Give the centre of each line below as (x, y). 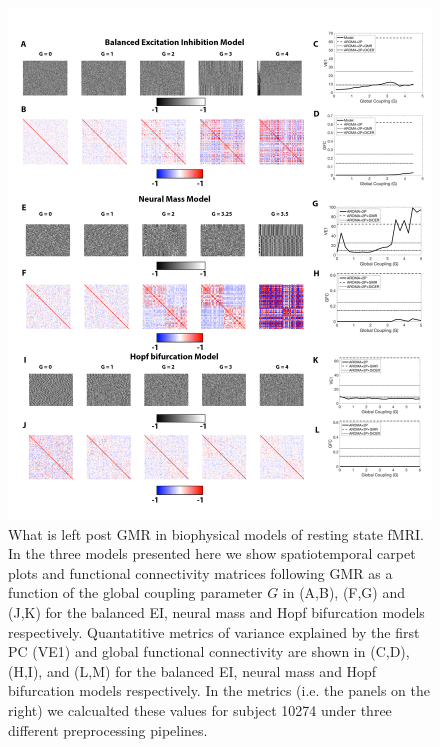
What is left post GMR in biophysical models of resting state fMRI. (216, 533)
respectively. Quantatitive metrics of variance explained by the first (214, 631)
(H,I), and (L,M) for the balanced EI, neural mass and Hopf (192, 670)
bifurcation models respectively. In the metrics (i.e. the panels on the (219, 690)
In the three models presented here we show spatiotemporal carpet (212, 553)
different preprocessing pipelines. (108, 729)
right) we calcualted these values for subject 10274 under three (200, 709)
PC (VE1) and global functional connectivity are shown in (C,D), (209, 651)
